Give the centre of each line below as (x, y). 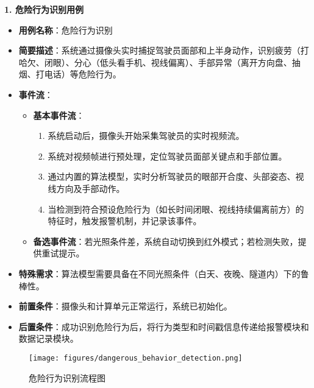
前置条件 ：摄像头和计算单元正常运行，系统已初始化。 (125, 306)
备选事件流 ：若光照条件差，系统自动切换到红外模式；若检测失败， (166, 241)
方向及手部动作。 (91, 188)
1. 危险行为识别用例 (44, 9)
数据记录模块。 (48, 338)
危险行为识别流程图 (67, 377)
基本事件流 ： (59, 115)
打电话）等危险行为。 (78, 74)
